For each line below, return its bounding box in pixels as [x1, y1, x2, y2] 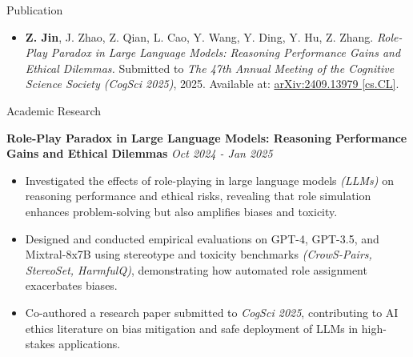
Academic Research [6, 102, 102, 118]
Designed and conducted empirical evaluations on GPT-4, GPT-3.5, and [25, 230, 379, 247]
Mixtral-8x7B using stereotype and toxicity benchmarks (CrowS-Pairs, [25, 246, 372, 263]
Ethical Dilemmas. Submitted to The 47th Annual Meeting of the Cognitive [25, 59, 395, 76]
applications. [58, 335, 121, 352]
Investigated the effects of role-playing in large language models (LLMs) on [25, 171, 394, 188]
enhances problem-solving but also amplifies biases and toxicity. [25, 203, 338, 219]
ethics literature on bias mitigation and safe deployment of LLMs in [25, 319, 359, 336]
